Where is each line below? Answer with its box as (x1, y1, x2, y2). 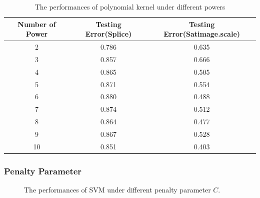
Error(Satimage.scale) (163, 29, 240, 39)
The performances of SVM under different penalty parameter (24, 184, 211, 195)
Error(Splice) (85, 29, 132, 39)
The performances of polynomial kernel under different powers (34, 2, 225, 12)
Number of (17, 19, 56, 29)
